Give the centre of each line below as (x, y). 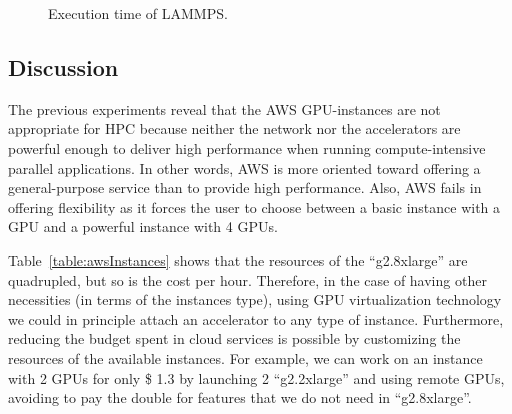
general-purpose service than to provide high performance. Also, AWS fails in (245, 187)
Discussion (63, 66)
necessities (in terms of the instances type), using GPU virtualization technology (255, 299)
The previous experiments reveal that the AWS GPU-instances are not (224, 108)
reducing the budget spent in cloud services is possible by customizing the (234, 338)
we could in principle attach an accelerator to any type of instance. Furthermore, (256, 318)
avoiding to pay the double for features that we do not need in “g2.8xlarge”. (240, 397)
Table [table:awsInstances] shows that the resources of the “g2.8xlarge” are (238, 259)
